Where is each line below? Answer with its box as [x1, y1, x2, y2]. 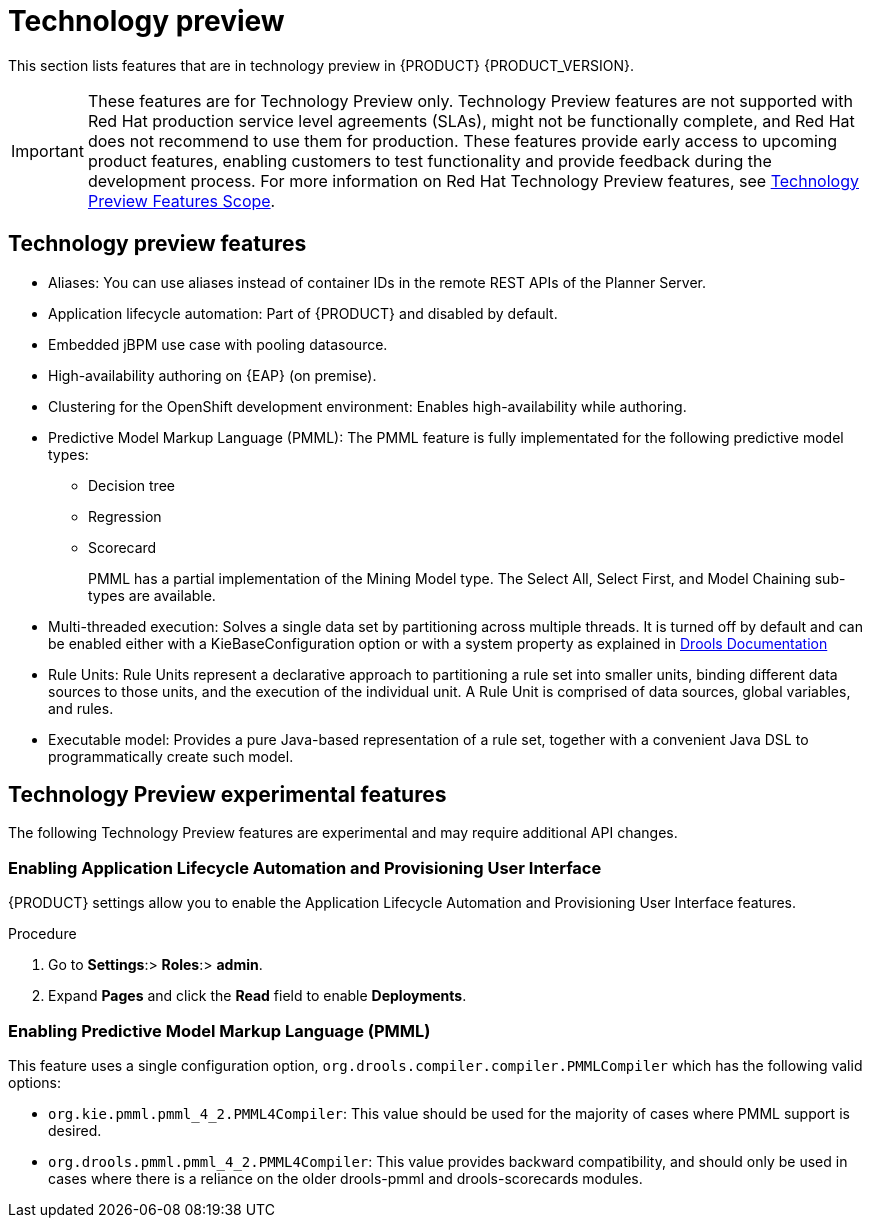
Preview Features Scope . [87, 190, 276, 211]
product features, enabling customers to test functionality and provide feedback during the [87, 150, 772, 171]
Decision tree [88, 476, 175, 494]
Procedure [8, 925, 77, 943]
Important [11, 140, 84, 161]
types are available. [88, 586, 216, 604]
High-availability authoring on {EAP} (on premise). [48, 366, 377, 384]
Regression [88, 507, 162, 525]
